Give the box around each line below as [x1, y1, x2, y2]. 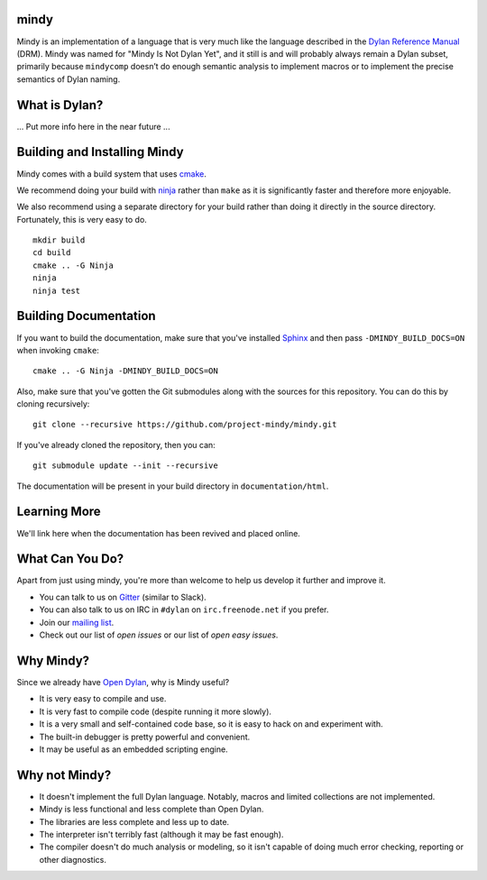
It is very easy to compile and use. [39, 693, 167, 704]
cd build [32, 248, 71, 258]
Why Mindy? [16, 653, 90, 668]
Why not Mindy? [16, 767, 112, 783]
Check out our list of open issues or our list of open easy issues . [39, 629, 279, 640]
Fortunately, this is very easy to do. [16, 214, 148, 225]
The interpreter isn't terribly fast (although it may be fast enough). [39, 829, 284, 839]
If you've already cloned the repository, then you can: [16, 439, 216, 450]
